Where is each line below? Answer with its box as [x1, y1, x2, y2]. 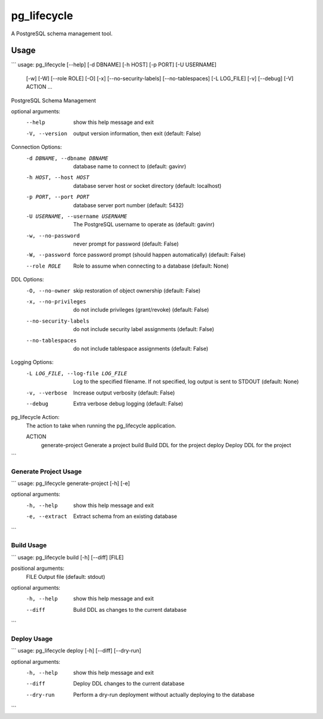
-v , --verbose [26, 389, 68, 396]
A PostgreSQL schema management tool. [11, 30, 113, 37]
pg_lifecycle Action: [11, 414, 60, 421]
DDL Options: [11, 276, 44, 283]
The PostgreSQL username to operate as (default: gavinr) [73, 221, 215, 228]
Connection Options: [11, 144, 62, 151]
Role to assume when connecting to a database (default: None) [73, 262, 229, 269]
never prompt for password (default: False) [73, 240, 179, 248]
